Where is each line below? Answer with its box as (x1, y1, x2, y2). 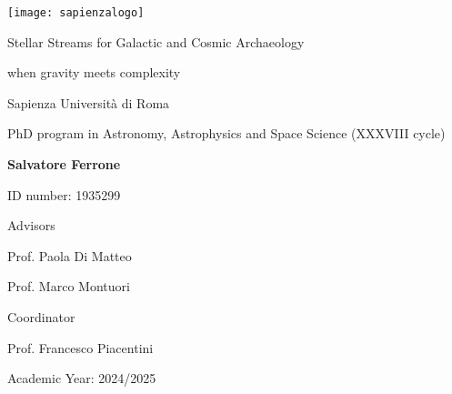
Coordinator (7, 308, 75, 326)
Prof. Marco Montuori (7, 277, 130, 296)
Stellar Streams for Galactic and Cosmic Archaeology (7, 32, 305, 51)
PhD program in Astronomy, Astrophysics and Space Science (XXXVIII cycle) (7, 124, 446, 143)
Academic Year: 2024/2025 (7, 369, 156, 388)
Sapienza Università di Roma (7, 93, 170, 112)
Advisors (7, 216, 55, 235)
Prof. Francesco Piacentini (7, 338, 154, 357)
